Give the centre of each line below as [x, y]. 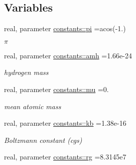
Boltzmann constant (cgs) [43, 140]
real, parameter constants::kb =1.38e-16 [65, 123]
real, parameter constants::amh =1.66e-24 [68, 55]
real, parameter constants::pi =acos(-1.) [65, 28]
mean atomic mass [33, 106]
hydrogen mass [26, 72]
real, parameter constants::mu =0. [56, 89]
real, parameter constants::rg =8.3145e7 [65, 157]
